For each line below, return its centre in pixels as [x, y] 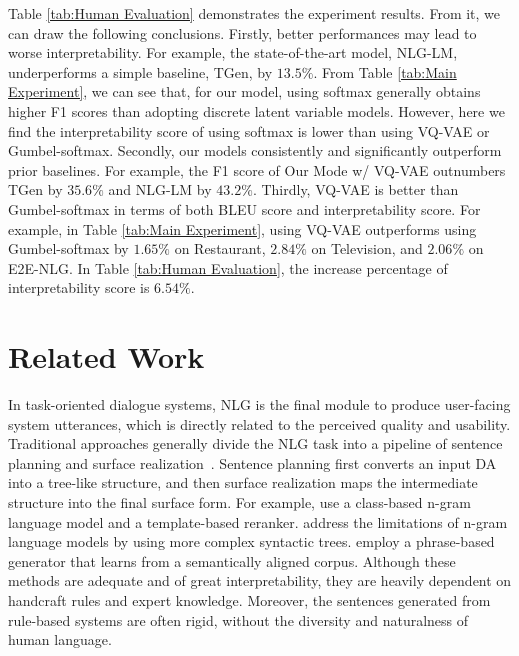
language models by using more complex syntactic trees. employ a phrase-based [251, 541]
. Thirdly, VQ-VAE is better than [355, 189]
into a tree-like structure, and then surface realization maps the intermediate [243, 482]
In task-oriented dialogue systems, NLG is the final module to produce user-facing [259, 404]
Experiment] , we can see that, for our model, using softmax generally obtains [244, 91]
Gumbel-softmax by [68, 248]
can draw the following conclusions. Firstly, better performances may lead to [242, 32]
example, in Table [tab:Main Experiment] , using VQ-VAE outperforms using [242, 228]
